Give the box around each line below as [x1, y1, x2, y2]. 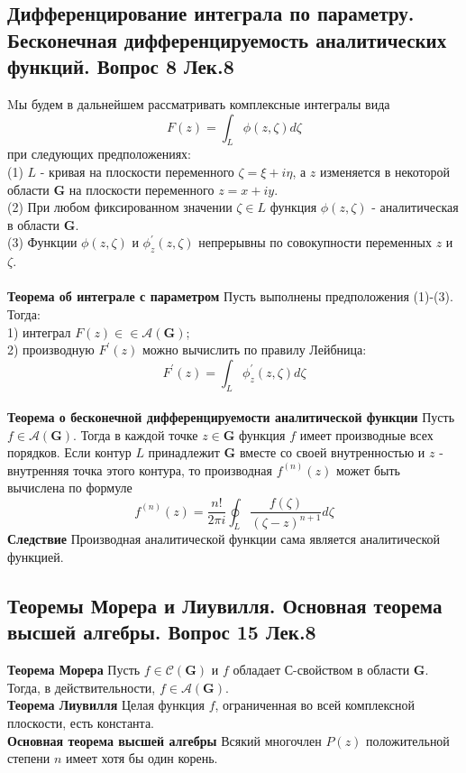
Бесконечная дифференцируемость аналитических [7, 25, 447, 53]
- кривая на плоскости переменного [40, 161, 234, 180]
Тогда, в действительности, [7, 677, 156, 696]
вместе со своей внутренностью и [239, 443, 425, 462]
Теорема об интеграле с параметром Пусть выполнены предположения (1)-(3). [7, 287, 453, 306]
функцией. [7, 548, 64, 566]
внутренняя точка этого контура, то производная [7, 460, 272, 479]
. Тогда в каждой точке [73, 425, 198, 444]
